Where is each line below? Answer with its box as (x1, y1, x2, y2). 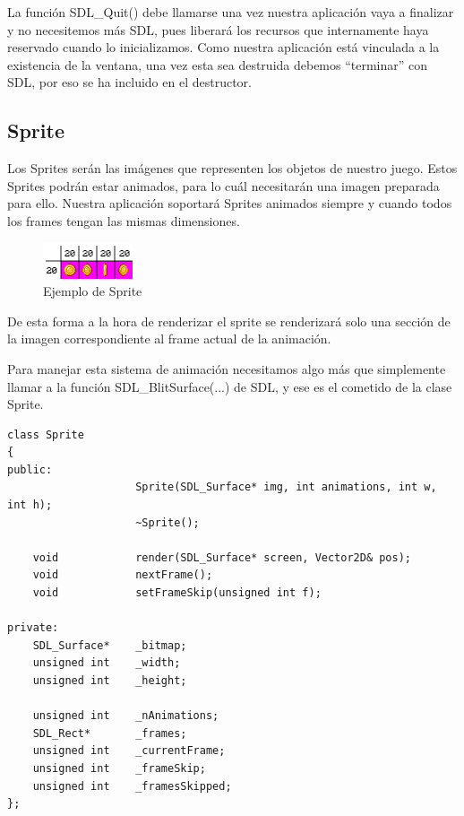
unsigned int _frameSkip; (32, 761, 206, 775)
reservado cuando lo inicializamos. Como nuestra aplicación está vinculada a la (7, 38, 440, 56)
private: (7, 621, 59, 635)
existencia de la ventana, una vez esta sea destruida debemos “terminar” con (7, 55, 428, 74)
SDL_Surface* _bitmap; (32, 638, 187, 652)
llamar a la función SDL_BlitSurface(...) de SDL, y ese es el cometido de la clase (7, 377, 452, 395)
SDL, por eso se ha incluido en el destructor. (7, 73, 252, 91)
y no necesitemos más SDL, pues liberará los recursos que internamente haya (7, 20, 429, 39)
